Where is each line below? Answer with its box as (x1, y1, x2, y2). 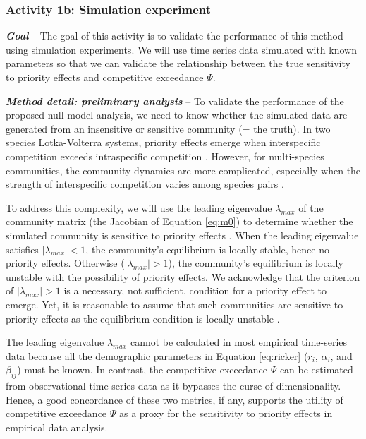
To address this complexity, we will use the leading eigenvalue (6, 200, 272, 215)
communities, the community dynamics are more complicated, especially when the (6, 162, 361, 177)
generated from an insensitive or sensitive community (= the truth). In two (6, 121, 331, 136)
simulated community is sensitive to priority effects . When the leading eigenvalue (6, 227, 359, 242)
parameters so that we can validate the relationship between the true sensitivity (6, 56, 350, 71)
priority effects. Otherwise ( (6, 255, 125, 270)
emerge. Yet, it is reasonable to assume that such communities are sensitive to (6, 296, 343, 311)
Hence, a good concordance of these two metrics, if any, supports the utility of (6, 392, 343, 407)
